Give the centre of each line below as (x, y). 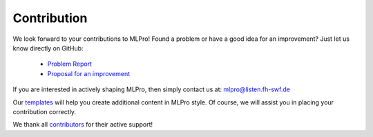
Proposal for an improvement (89, 73)
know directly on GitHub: (48, 48)
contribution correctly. (44, 111)
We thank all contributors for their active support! (83, 125)
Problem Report (70, 64)
